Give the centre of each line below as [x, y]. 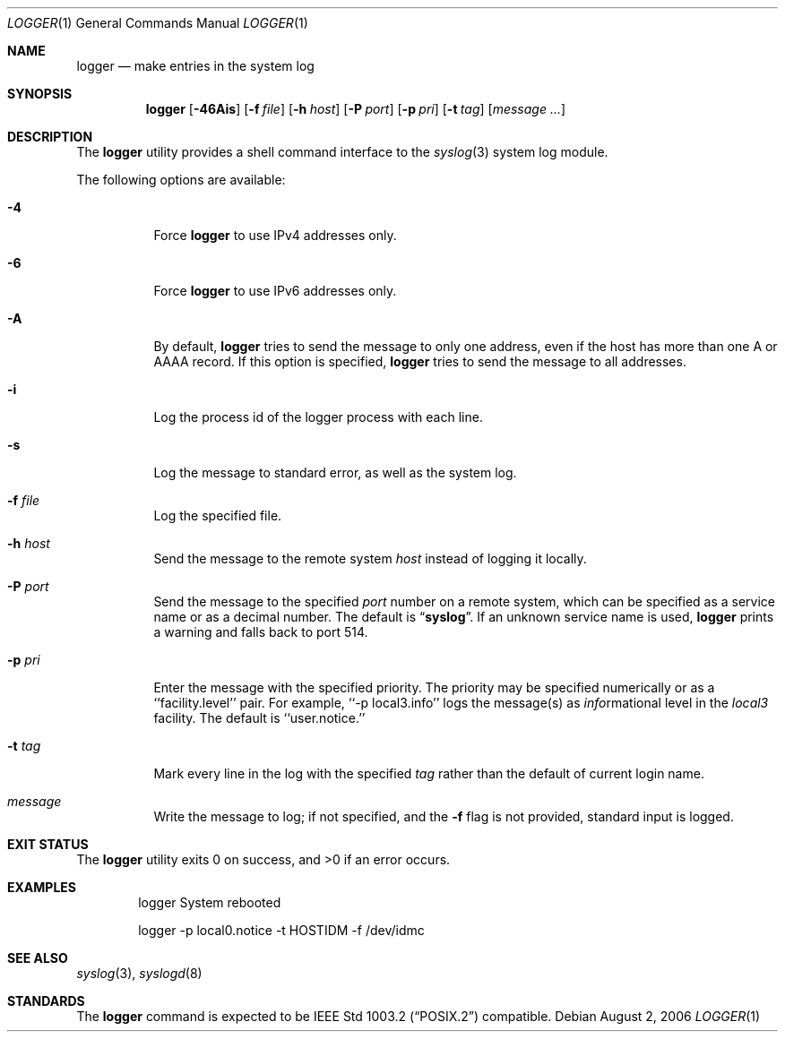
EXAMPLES [42, 887]
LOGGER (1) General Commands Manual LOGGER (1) [158, 23]
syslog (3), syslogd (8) [139, 973]
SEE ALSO [38, 958]
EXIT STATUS [48, 844]
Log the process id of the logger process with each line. [318, 417]
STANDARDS [46, 1001]
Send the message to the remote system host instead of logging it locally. [370, 558]
